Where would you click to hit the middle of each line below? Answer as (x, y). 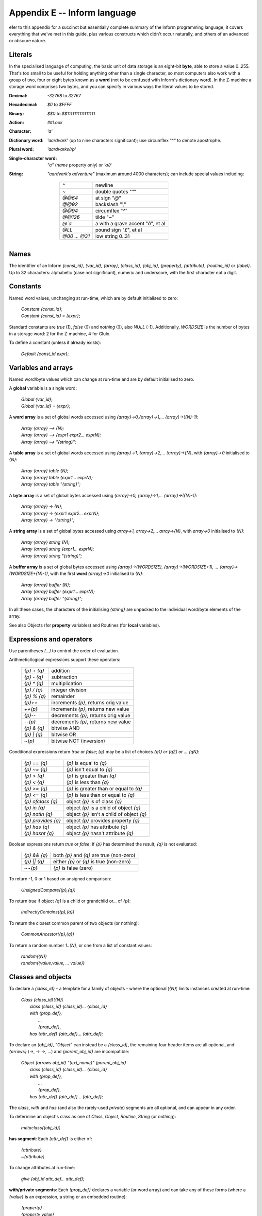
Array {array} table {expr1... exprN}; (57, 478)
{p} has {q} (37, 827)
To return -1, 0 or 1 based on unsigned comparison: (60, 879)
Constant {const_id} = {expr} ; (50, 316)
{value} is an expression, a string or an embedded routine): (68, 1197)
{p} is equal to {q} (86, 763)
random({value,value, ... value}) (53, 963)
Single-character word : (33, 158)
